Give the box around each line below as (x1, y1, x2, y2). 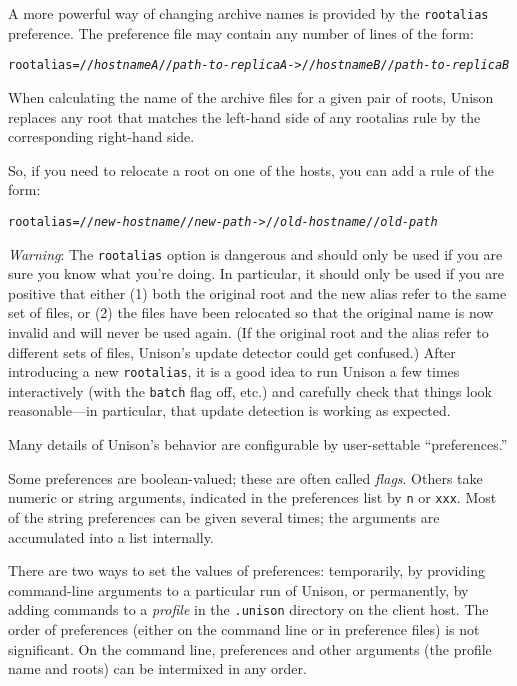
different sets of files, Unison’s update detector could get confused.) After (8, 341, 456, 362)
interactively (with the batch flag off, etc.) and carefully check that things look (8, 380, 492, 401)
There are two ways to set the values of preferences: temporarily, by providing (8, 560, 485, 581)
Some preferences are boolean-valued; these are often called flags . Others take (8, 467, 483, 488)
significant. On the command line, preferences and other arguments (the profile (8, 638, 492, 659)
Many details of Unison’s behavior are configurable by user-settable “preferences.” (8, 434, 508, 455)
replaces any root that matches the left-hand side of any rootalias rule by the (8, 106, 481, 127)
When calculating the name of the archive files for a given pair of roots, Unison (8, 86, 494, 107)
